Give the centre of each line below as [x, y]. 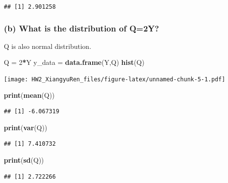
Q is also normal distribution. [48, 46]
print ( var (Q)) [26, 127]
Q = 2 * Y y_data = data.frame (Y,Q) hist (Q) [74, 62]
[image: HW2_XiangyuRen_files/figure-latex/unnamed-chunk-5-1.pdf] [115, 79]
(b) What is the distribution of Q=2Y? [82, 28]
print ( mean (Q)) [29, 95]
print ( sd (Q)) [24, 160]
